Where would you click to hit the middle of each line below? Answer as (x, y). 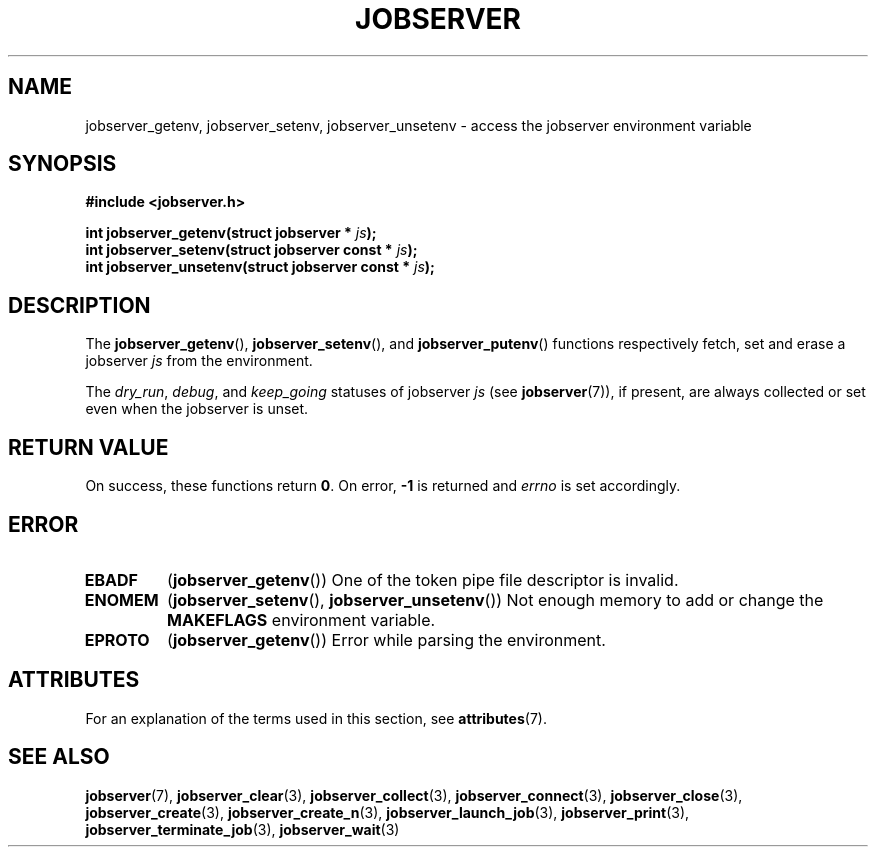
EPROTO (117, 639)
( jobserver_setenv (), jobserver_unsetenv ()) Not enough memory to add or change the (495, 599)
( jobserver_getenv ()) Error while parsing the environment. (386, 639)
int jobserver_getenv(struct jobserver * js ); (231, 233)
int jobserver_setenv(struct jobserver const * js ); (251, 250)
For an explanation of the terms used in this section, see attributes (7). (316, 718)
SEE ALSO (59, 757)
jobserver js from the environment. (199, 361)
